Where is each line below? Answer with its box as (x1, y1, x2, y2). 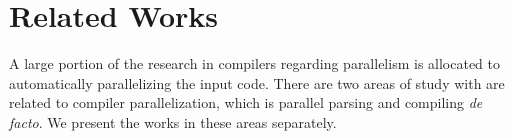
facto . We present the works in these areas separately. (9, 111, 337, 132)
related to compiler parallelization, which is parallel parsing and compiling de (9, 92, 483, 113)
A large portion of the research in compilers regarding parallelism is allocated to (9, 53, 501, 74)
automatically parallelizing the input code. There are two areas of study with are (9, 72, 505, 93)
